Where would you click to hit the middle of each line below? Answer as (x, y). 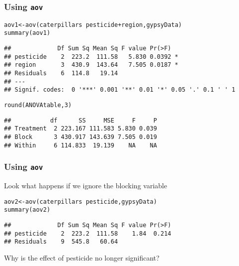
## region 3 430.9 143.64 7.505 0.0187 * (91, 65)
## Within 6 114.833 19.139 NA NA (80, 145)
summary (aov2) (27, 210)
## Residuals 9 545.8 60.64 (61, 242)
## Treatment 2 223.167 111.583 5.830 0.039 (80, 129)
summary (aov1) (27, 33)
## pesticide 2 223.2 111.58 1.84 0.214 (88, 233)
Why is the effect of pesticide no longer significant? (82, 257)
